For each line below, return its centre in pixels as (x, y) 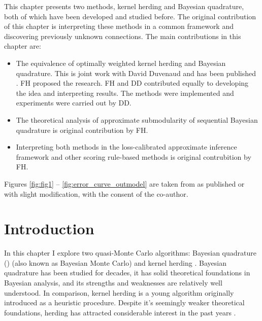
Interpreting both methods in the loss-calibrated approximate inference (126, 147)
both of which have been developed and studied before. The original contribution (130, 16)
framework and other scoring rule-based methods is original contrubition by (134, 156)
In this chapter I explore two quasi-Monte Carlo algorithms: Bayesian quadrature (130, 253)
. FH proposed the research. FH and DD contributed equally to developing (132, 83)
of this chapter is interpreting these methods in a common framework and (119, 26)
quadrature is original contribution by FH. (82, 130)
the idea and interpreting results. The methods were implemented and (125, 93)
